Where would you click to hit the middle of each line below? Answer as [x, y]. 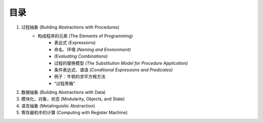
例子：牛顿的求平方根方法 [80, 77]
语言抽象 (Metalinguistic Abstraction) [58, 106]
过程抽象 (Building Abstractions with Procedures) [70, 27]
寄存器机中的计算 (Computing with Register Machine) [75, 113]
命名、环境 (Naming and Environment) [93, 49]
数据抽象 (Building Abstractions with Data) [63, 92]
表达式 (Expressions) [75, 43]
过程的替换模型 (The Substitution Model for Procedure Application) [121, 63]
